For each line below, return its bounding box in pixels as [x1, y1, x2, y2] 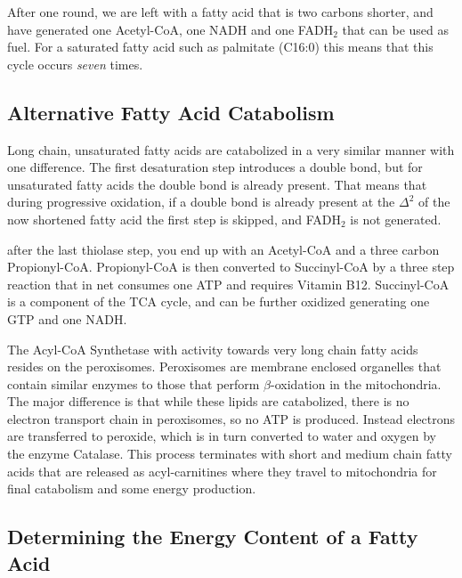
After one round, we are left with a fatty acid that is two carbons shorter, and [7, 3, 434, 20]
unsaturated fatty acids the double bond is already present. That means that [7, 175, 427, 193]
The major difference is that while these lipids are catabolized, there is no [7, 392, 409, 411]
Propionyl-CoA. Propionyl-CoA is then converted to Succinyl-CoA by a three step [7, 257, 455, 276]
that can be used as [342, 20, 450, 38]
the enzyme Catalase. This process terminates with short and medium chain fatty [7, 444, 452, 463]
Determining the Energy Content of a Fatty [7, 523, 418, 550]
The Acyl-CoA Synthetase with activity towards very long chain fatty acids [7, 339, 418, 358]
